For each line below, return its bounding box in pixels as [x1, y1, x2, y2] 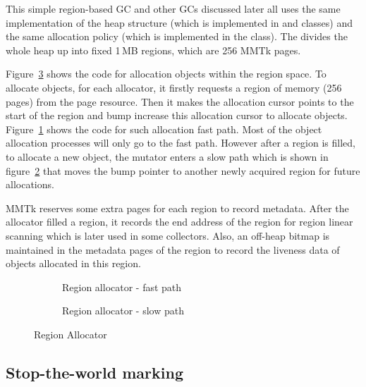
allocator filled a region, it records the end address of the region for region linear [6, 214, 353, 229]
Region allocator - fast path [62, 279, 182, 294]
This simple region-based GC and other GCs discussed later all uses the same [6, 1, 341, 16]
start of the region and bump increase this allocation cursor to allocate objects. [6, 108, 348, 123]
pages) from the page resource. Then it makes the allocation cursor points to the [6, 94, 354, 109]
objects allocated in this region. [6, 256, 141, 271]
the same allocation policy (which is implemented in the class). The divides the [6, 29, 348, 44]
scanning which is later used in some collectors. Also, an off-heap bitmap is [6, 228, 330, 242]
